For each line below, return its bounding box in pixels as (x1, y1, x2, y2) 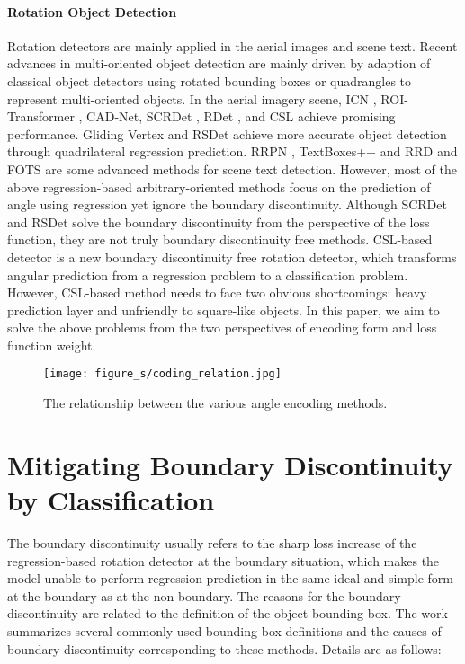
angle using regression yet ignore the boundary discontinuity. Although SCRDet (7, 195, 447, 214)
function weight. (7, 335, 96, 354)
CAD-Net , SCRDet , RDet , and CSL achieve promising (86, 107, 396, 126)
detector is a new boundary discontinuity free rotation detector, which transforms (7, 247, 457, 266)
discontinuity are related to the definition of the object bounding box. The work (7, 604, 448, 623)
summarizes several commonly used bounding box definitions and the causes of (7, 622, 442, 641)
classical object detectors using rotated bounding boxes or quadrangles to (7, 71, 412, 90)
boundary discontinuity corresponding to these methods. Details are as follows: (7, 639, 442, 658)
